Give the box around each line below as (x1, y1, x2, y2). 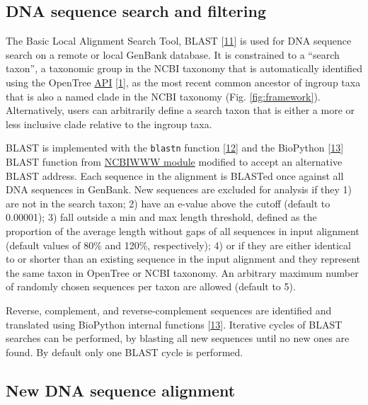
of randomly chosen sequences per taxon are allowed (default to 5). (6, 279, 296, 294)
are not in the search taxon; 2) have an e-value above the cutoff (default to (6, 195, 330, 210)
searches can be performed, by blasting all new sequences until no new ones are (6, 331, 350, 346)
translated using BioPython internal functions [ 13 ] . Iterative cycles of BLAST (6, 316, 343, 331)
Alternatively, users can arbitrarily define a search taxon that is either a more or (6, 103, 355, 118)
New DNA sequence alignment (6, 379, 236, 401)
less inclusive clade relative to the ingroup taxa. (6, 116, 212, 131)
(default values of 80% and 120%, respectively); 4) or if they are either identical (6, 237, 351, 252)
